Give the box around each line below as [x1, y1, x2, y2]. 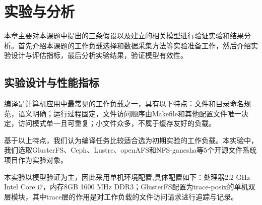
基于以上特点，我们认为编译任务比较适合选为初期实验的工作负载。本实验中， [4, 134, 258, 145]
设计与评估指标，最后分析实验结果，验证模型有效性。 [11, 50, 187, 60]
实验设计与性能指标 [4, 75, 99, 90]
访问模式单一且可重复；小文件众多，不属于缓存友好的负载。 [18, 118, 216, 128]
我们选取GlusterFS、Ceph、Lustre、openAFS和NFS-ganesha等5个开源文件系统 [4, 145, 257, 155]
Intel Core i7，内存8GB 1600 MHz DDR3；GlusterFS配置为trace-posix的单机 [4, 181, 248, 192]
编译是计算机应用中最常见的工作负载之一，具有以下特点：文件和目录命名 [4, 98, 244, 109]
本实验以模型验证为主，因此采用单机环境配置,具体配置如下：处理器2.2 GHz [4, 171, 250, 182]
